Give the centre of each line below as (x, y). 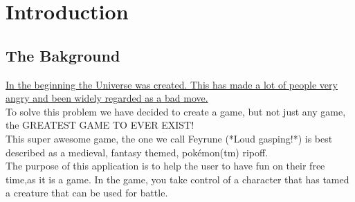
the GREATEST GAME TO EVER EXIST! (100, 125)
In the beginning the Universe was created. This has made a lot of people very (172, 84)
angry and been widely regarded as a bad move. (107, 98)
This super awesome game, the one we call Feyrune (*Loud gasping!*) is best (169, 138)
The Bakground (63, 55)
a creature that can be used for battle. (87, 193)
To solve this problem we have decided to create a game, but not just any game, (176, 111)
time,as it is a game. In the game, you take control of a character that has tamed (177, 179)
